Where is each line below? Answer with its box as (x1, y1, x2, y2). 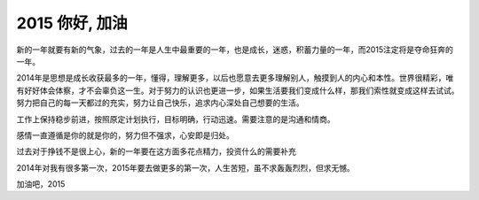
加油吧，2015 (16, 179, 66, 189)
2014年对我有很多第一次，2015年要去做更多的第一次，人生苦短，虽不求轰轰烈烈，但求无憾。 (16, 162, 355, 173)
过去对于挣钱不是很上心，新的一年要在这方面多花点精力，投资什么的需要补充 (16, 146, 296, 157)
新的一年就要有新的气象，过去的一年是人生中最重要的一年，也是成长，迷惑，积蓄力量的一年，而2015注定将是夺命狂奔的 (16, 44, 454, 55)
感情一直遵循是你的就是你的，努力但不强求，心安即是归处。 (16, 129, 234, 141)
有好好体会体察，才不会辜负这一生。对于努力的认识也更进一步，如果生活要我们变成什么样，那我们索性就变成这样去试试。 (16, 85, 459, 96)
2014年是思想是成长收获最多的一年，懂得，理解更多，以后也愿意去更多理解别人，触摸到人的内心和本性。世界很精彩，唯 (16, 73, 454, 83)
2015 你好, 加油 (16, 13, 128, 33)
